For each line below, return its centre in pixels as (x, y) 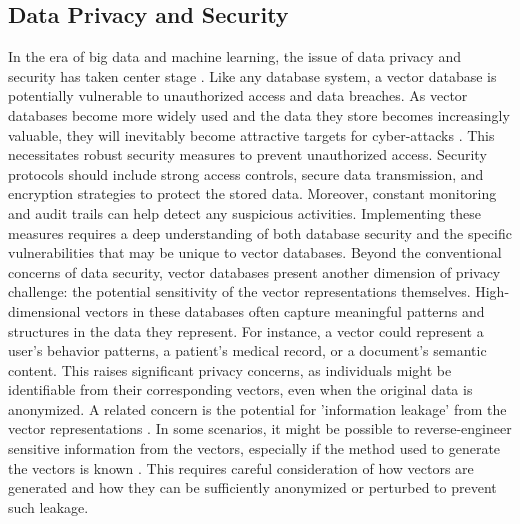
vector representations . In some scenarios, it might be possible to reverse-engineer (260, 428)
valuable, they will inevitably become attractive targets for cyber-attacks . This (251, 134)
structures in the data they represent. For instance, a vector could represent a (246, 330)
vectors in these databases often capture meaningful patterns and (285, 310)
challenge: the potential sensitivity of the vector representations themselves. (239, 291)
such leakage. (48, 506)
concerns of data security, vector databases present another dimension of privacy (254, 271)
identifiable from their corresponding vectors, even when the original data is (240, 389)
